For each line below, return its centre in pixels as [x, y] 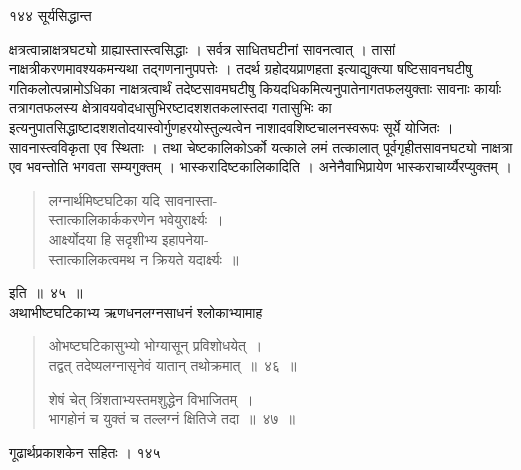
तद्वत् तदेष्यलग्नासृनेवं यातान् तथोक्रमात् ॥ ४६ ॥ [172, 364]
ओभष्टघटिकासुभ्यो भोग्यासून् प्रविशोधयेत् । [155, 345]
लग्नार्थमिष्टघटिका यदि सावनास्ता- [133, 199]
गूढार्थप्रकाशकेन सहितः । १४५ [85, 451]
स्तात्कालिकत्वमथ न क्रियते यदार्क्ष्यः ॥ [143, 258]
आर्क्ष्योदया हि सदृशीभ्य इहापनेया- [128, 238]
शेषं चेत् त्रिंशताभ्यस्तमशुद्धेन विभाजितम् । [151, 398]
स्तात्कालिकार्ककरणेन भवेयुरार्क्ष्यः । [136, 219]
